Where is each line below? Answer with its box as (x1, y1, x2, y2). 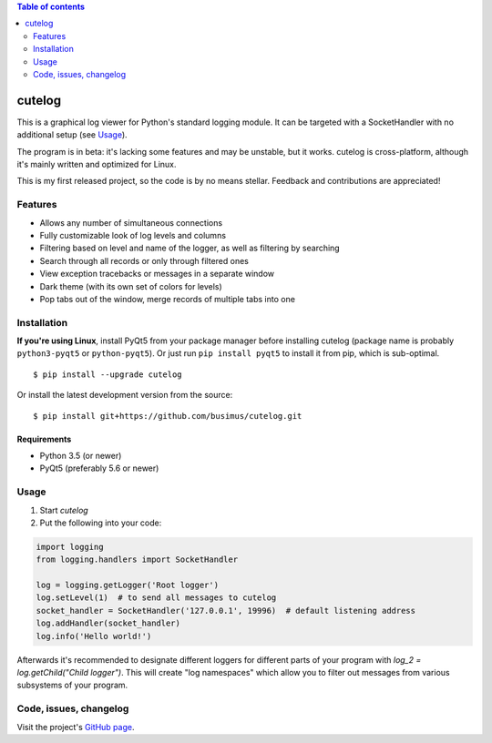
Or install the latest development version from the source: (16, 390, 233, 401)
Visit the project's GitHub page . (16, 721, 135, 732)
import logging (36, 542, 104, 552)
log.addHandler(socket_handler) (36, 618, 181, 628)
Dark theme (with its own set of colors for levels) (39, 280, 222, 291)
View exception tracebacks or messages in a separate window (39, 269, 275, 280)
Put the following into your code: (39, 517, 162, 528)
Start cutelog (39, 504, 88, 515)
